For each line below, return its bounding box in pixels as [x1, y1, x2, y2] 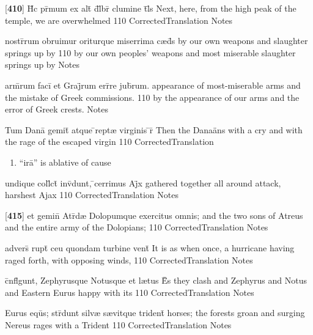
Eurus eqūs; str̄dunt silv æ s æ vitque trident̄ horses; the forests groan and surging [5, 306, 305, 319]
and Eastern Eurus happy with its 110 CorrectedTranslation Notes [5, 285, 254, 298]
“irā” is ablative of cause [19, 155, 111, 168]
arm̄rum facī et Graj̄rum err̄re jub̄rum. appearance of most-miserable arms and [5, 78, 301, 91]
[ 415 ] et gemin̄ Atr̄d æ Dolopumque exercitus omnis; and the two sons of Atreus [5, 208, 303, 221]
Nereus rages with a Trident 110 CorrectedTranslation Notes [5, 318, 232, 331]
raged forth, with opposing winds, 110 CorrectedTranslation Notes [5, 253, 253, 266]
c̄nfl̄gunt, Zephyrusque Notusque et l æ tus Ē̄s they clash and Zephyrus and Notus [5, 274, 307, 287]
